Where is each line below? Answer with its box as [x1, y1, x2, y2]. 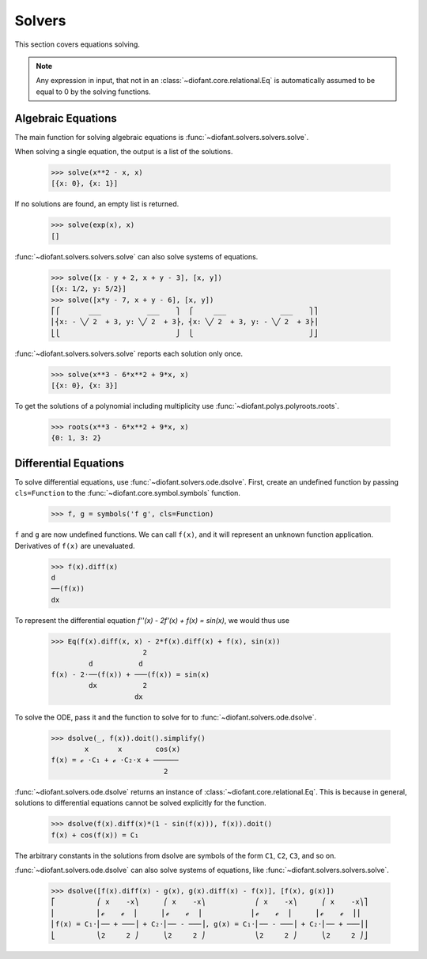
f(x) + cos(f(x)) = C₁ [51, 830, 139, 840]
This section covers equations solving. [14, 40, 140, 49]
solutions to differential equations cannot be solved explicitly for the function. [14, 799, 266, 808]
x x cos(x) [84, 745, 181, 754]
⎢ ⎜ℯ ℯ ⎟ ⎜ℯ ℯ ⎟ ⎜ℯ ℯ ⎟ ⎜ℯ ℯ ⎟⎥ [51, 908, 361, 917]
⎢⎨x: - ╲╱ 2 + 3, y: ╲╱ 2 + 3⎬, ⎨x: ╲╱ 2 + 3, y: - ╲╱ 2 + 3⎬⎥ [51, 317, 319, 327]
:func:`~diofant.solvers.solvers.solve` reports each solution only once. [14, 349, 244, 358]
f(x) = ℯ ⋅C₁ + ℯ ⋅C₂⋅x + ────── [51, 756, 179, 765]
